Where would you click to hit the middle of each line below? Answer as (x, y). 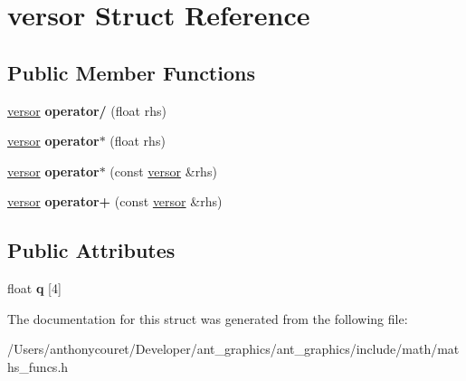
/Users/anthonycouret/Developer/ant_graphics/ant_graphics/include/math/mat (233, 349)
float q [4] (34, 288)
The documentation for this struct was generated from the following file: (208, 318)
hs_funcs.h (38, 366)
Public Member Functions (131, 72)
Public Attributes (91, 250)
